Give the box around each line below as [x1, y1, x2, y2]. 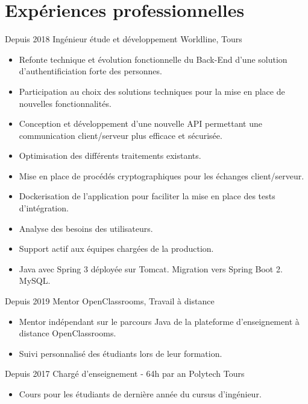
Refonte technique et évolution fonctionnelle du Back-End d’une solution [19, 53, 288, 65]
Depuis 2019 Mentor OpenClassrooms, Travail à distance [5, 295, 215, 307]
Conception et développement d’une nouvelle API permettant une [19, 117, 262, 130]
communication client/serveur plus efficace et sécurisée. [19, 129, 222, 141]
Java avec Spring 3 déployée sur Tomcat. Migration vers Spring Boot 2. [19, 262, 283, 275]
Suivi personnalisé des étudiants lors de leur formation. [19, 347, 222, 359]
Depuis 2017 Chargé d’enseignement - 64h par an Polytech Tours [5, 367, 245, 380]
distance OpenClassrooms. [19, 327, 116, 339]
